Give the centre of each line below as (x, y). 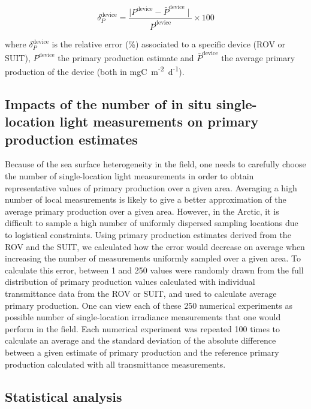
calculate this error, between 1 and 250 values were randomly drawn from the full (154, 270)
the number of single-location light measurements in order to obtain (129, 176)
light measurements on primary (159, 121)
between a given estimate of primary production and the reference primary (142, 352)
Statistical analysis (64, 396)
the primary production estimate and (126, 57)
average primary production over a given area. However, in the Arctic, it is (142, 211)
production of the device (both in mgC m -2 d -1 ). (95, 70)
